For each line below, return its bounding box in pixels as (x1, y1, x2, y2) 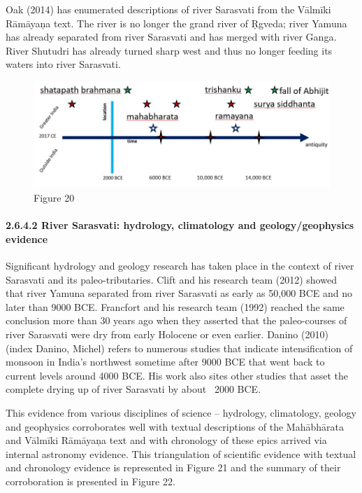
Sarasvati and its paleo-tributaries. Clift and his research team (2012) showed (6, 272, 337, 286)
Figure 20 (34, 190, 75, 204)
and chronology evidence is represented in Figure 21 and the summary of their (6, 460, 341, 475)
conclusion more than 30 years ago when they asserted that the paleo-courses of (6, 313, 347, 328)
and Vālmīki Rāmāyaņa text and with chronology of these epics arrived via (6, 433, 327, 447)
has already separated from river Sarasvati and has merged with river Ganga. (6, 29, 337, 44)
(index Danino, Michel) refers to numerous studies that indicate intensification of (6, 340, 353, 355)
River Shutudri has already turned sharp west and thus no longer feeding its (6, 43, 333, 57)
